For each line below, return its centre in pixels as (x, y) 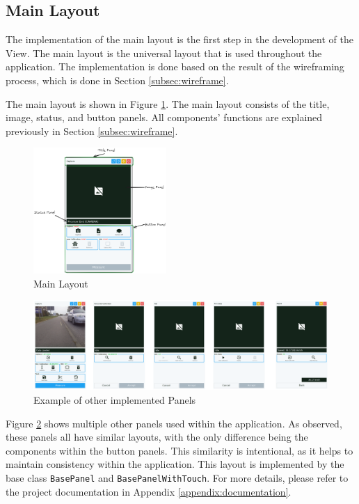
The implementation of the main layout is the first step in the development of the (179, 39)
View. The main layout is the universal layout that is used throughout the (164, 53)
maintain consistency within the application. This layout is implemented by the (175, 464)
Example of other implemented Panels (115, 400)
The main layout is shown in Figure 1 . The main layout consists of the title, (168, 103)
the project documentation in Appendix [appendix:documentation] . (149, 491)
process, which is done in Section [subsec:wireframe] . (117, 80)
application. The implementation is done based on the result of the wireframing (175, 66)
